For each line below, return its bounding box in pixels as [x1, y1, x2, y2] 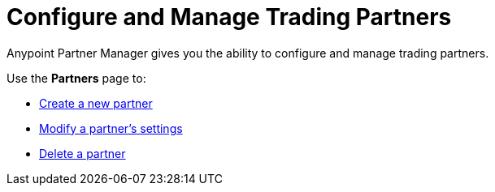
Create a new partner [39, 96, 153, 110]
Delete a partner [39, 146, 126, 160]
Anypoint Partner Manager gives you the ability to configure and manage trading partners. [7, 45, 489, 60]
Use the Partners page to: [7, 70, 146, 85]
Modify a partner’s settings [39, 121, 183, 135]
